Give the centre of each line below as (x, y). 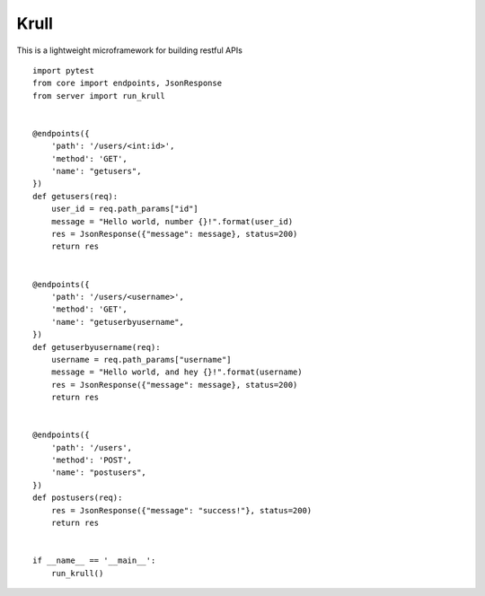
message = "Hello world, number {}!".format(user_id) (172, 221)
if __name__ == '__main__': (94, 561)
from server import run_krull (99, 96)
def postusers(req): (78, 498)
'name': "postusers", (99, 473)
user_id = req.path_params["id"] (125, 209)
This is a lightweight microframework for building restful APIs (129, 50)
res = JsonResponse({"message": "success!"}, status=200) (181, 510)
